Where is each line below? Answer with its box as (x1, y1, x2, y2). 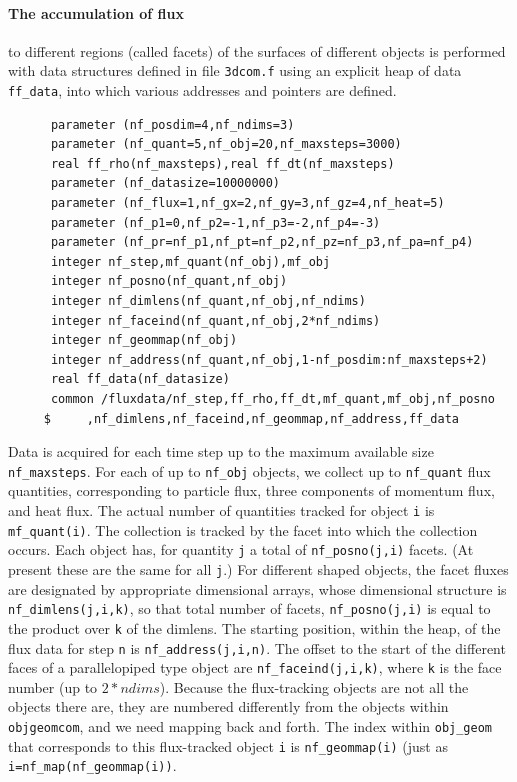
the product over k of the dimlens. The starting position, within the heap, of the (8, 617, 501, 638)
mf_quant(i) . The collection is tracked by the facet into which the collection (8, 519, 478, 540)
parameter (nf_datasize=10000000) (50, 176, 281, 191)
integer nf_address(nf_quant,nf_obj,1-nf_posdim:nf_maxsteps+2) (50, 352, 488, 367)
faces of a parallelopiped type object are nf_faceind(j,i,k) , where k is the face (8, 657, 502, 678)
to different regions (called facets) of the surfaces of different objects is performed (8, 40, 506, 61)
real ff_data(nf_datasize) (50, 372, 230, 387)
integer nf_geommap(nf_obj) (50, 333, 238, 348)
